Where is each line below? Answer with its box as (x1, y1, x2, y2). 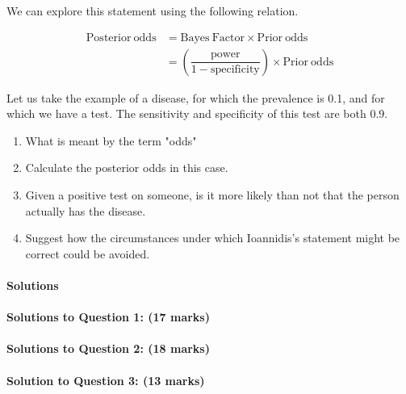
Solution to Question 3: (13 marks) (6, 371, 205, 388)
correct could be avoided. (25, 245, 150, 262)
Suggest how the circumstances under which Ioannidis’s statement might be (25, 229, 400, 246)
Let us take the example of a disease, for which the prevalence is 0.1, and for (6, 89, 385, 106)
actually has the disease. (25, 202, 146, 219)
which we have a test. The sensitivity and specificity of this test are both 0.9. (6, 105, 388, 122)
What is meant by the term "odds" (25, 132, 197, 149)
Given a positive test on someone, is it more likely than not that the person (25, 187, 400, 203)
